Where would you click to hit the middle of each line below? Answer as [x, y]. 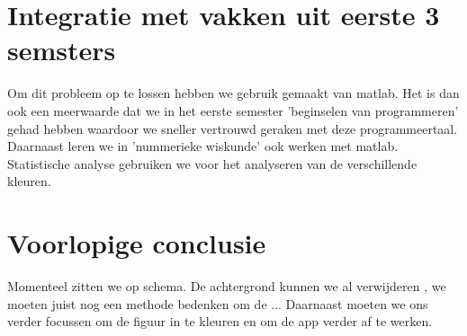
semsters [62, 50]
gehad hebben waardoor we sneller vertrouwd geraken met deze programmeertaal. [233, 128]
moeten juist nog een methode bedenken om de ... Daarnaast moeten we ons [218, 303]
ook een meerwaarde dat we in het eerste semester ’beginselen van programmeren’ [233, 110]
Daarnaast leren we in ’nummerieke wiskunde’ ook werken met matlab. [203, 146]
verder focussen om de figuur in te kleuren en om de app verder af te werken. [220, 321]
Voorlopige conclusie [137, 243]
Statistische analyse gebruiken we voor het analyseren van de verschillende [212, 163]
